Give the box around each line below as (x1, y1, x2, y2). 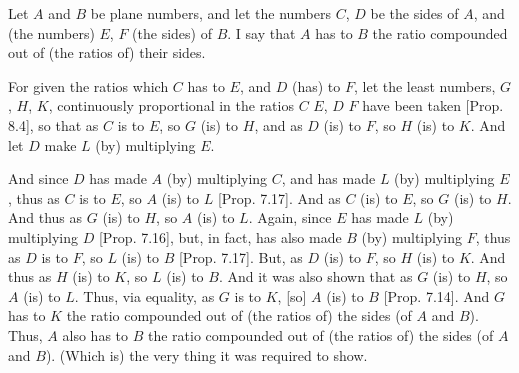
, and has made (281, 168, 376, 189)
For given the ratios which (8, 75, 169, 96)
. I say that (227, 22, 296, 43)
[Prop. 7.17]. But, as (178, 246, 303, 267)
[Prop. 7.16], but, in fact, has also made (98, 226, 342, 247)
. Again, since (248, 207, 332, 228)
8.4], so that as (8, 114, 99, 135)
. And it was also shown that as (218, 266, 413, 287)
